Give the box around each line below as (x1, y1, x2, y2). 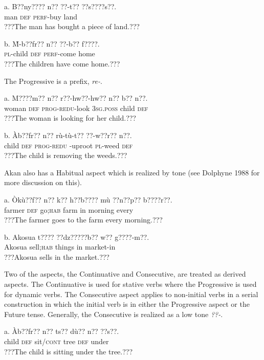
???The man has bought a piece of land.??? (4, 21, 140, 32)
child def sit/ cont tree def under (4, 336, 109, 347)
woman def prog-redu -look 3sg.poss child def (4, 102, 148, 113)
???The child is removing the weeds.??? (4, 150, 127, 161)
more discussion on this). (4, 177, 82, 188)
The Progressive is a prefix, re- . (4, 75, 102, 86)
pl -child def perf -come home (4, 48, 95, 59)
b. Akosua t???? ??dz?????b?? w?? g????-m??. (4, 231, 149, 242)
